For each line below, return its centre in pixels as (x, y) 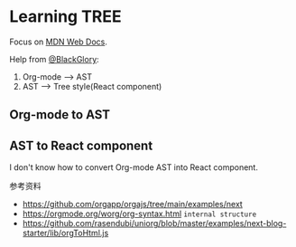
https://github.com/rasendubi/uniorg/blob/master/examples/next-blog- (154, 223)
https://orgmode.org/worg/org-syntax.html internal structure (139, 214)
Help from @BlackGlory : (54, 59)
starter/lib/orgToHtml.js (65, 233)
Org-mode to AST (60, 115)
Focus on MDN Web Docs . (59, 42)
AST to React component (81, 145)
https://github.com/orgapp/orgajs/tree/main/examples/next (133, 204)
